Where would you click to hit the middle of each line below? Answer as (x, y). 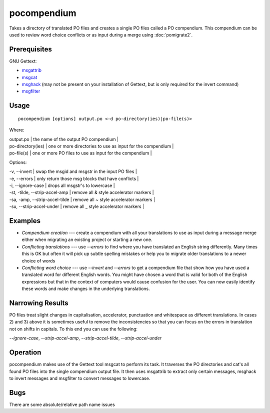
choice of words (38, 260)
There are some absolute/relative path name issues (62, 404)
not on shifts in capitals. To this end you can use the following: (73, 329)
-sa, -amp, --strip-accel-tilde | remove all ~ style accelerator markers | (82, 199)
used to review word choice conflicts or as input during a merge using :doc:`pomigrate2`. (101, 34)
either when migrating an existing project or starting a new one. (87, 239)
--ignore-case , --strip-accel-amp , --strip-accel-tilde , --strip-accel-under (85, 338)
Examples (25, 221)
